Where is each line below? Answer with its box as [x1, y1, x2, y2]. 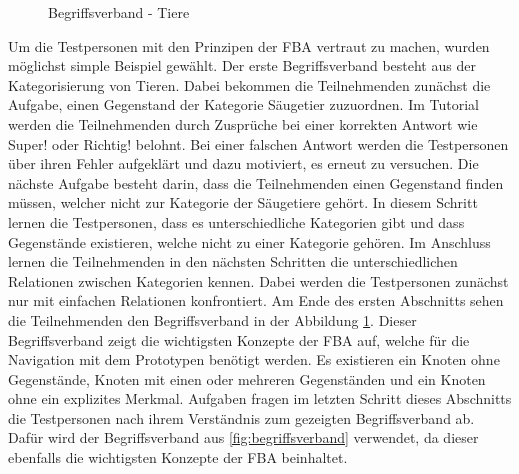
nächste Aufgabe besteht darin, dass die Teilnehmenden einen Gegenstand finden [8, 172, 504, 193]
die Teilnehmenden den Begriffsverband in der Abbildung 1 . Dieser [8, 309, 417, 330]
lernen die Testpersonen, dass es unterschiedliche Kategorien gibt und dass [8, 211, 465, 232]
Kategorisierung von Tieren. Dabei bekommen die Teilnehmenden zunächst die [8, 74, 491, 95]
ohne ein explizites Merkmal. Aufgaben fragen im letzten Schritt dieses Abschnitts [8, 388, 512, 409]
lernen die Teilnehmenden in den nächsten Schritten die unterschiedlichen [8, 251, 458, 272]
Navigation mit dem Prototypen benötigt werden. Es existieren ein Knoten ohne [8, 349, 500, 370]
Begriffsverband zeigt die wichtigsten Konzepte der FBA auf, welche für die [8, 329, 470, 350]
